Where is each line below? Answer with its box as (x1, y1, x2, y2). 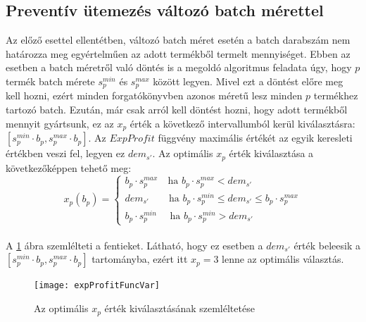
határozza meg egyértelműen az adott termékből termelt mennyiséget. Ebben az (6, 46, 351, 61)
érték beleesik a (294, 237, 360, 252)
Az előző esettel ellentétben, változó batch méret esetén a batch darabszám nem (6, 32, 351, 47)
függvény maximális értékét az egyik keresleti (158, 130, 353, 145)
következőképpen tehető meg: (6, 160, 132, 175)
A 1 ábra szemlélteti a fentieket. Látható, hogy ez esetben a (6, 237, 263, 252)
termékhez (313, 88, 358, 103)
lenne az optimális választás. (222, 252, 344, 266)
